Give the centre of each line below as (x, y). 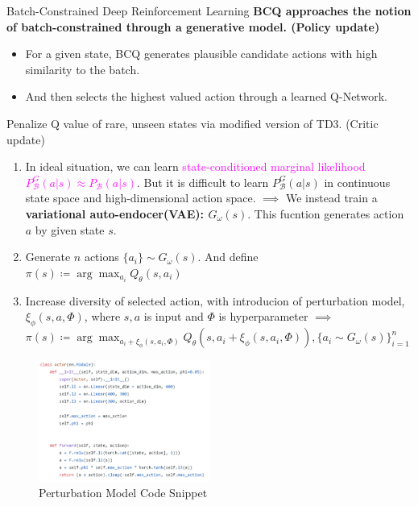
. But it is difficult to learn (203, 182)
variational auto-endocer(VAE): (115, 213)
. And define (228, 257)
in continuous (357, 182)
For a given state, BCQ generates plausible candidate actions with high (201, 54)
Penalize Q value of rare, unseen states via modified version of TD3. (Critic (192, 123)
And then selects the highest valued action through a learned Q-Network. (206, 96)
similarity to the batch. (83, 69)
